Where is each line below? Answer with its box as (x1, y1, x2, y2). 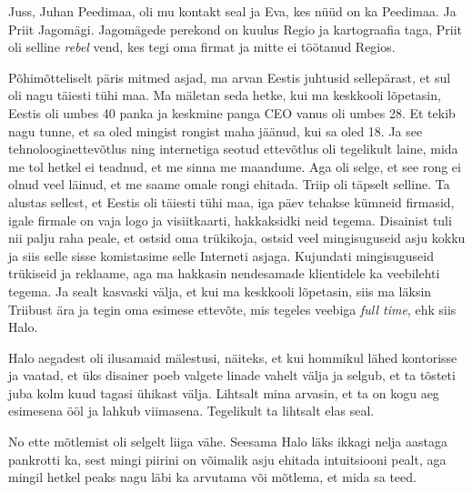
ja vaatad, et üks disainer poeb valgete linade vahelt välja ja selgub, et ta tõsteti (8, 366, 456, 385)
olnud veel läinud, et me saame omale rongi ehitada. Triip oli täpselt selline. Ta (8, 175, 450, 194)
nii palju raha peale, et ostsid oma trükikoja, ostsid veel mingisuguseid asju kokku (8, 228, 466, 247)
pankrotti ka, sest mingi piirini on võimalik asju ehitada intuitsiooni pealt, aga (8, 449, 447, 468)
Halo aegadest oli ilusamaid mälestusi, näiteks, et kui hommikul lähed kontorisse (8, 347, 457, 366)
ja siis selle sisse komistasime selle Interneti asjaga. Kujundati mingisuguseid (8, 246, 434, 265)
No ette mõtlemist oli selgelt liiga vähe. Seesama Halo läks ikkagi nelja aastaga (8, 432, 447, 451)
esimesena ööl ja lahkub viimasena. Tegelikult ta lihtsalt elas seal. (8, 401, 375, 420)
